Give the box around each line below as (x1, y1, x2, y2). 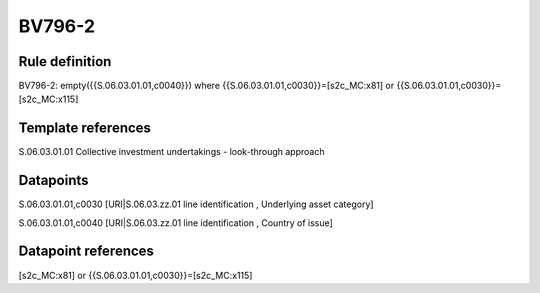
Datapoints (18, 172, 89, 189)
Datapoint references (18, 243, 155, 260)
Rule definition (18, 53, 112, 70)
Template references (18, 120, 152, 137)
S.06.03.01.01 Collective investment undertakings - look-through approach (18, 146, 325, 158)
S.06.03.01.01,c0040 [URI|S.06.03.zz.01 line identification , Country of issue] (18, 216, 334, 229)
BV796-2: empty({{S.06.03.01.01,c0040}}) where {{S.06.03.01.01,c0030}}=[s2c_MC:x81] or (18, 80, 395, 92)
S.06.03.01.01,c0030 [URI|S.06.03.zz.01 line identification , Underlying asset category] (18, 198, 374, 210)
